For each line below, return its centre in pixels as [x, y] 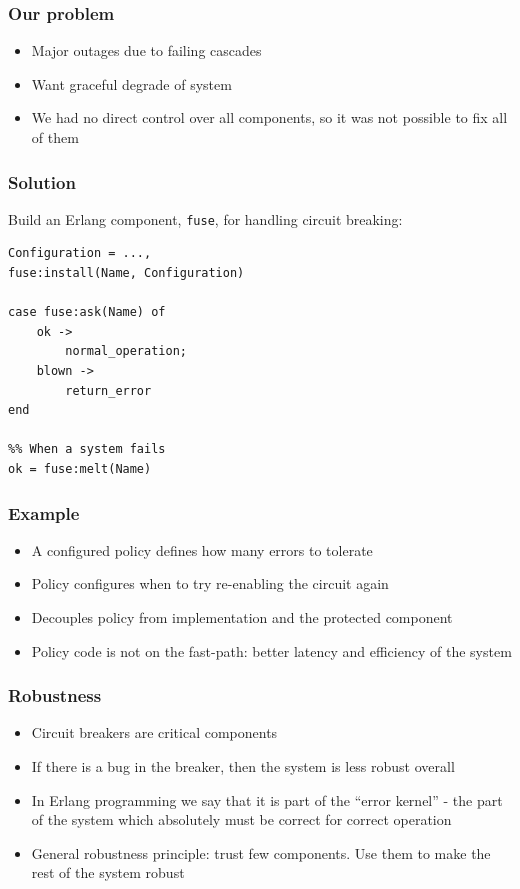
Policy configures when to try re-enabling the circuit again [210, 583]
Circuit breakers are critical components [154, 732]
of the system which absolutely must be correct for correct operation [241, 819]
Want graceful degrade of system [131, 83]
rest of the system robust [108, 872]
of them [55, 137]
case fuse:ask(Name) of [87, 312]
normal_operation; [126, 351]
